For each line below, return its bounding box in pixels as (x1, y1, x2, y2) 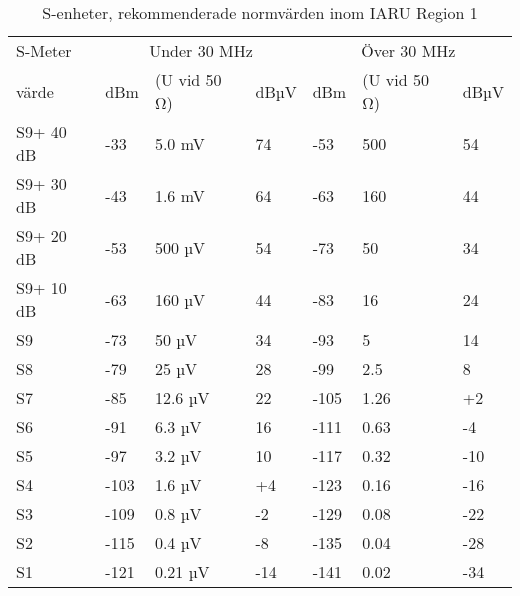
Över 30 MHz (361, 39, 456, 62)
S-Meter (16, 39, 72, 62)
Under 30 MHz (149, 39, 253, 62)
